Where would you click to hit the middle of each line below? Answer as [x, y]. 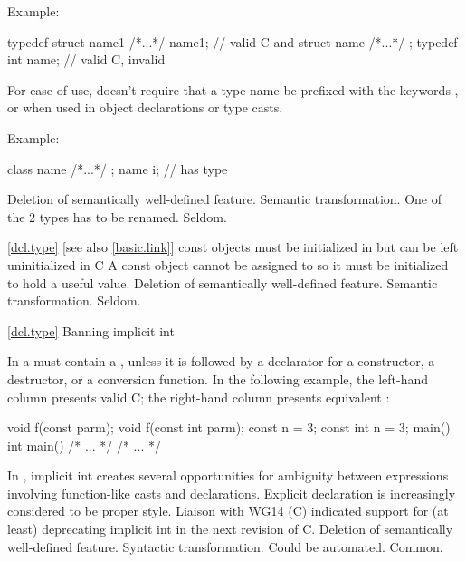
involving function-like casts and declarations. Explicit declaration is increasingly [232, 493]
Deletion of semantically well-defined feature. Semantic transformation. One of [224, 199]
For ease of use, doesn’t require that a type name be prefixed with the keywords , [233, 89]
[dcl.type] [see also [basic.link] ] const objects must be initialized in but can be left [233, 247]
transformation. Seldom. [74, 300]
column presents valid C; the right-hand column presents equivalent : [199, 397]
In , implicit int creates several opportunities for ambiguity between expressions [228, 475]
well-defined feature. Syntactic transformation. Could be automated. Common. [225, 546]
